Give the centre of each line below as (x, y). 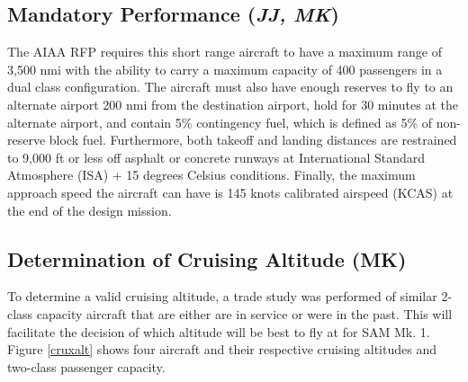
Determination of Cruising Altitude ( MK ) (207, 258)
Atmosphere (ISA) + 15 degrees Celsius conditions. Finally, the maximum (211, 175)
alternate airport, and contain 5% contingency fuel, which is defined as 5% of (220, 122)
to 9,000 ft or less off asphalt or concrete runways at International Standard (216, 157)
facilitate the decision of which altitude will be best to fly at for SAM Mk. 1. (219, 331)
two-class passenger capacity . (86, 366)
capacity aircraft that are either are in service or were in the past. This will (244, 313)
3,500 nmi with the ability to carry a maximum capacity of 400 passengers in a (225, 69)
